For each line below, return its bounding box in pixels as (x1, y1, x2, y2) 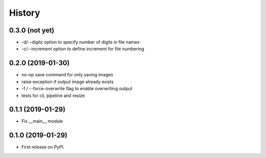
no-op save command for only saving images (21, 72, 113, 78)
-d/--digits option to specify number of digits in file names (21, 39, 140, 45)
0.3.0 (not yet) (9, 26, 55, 34)
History (9, 7, 40, 18)
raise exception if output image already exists (21, 79, 114, 85)
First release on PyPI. (21, 144, 65, 150)
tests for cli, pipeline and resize (21, 93, 85, 98)
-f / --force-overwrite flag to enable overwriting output (21, 86, 133, 92)
